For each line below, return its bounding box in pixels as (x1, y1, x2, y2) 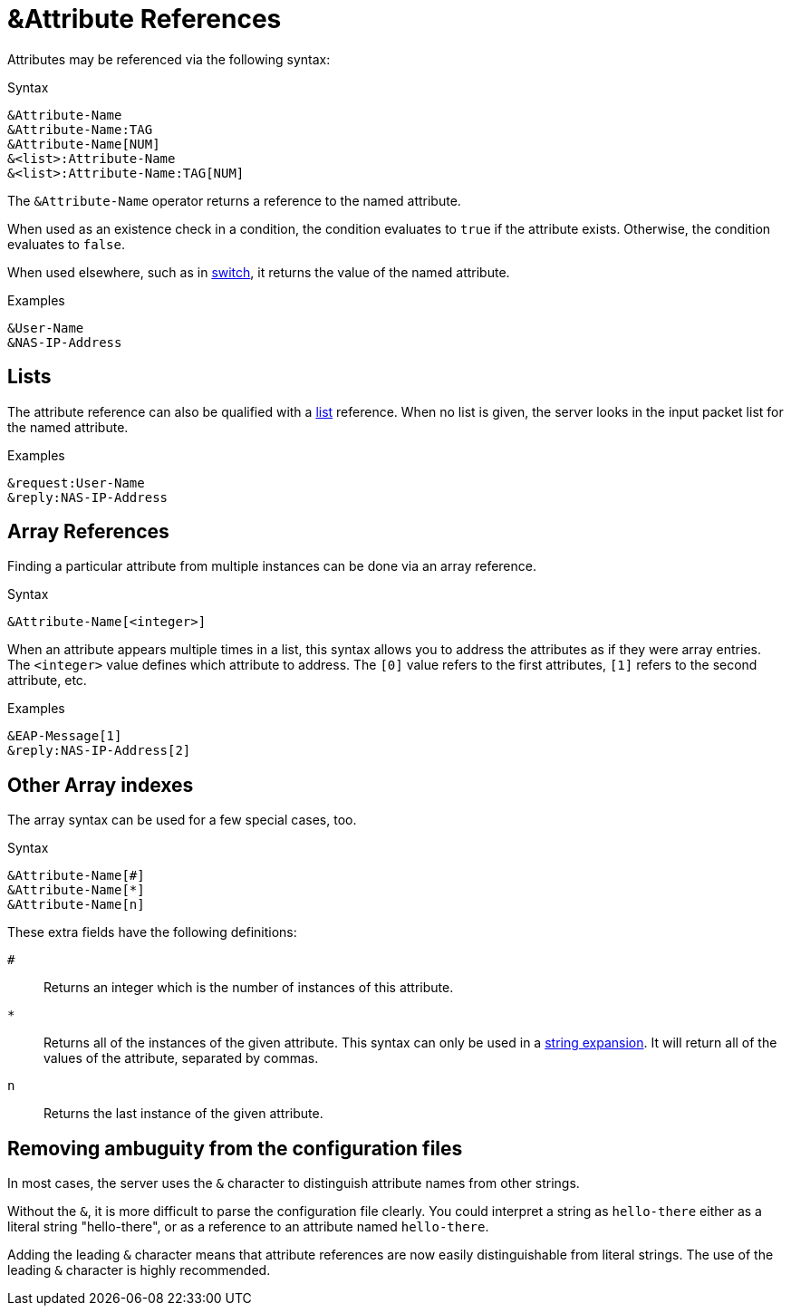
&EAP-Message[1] (7, 729, 122, 744)
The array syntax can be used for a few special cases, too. (7, 812, 357, 828)
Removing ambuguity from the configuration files (7, 1136, 463, 1160)
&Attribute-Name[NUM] (7, 136, 160, 151)
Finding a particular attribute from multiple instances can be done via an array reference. (7, 558, 536, 574)
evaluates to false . (7, 236, 125, 252)
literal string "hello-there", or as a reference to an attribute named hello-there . (7, 1219, 489, 1235)
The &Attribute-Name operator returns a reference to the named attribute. (7, 192, 461, 208)
